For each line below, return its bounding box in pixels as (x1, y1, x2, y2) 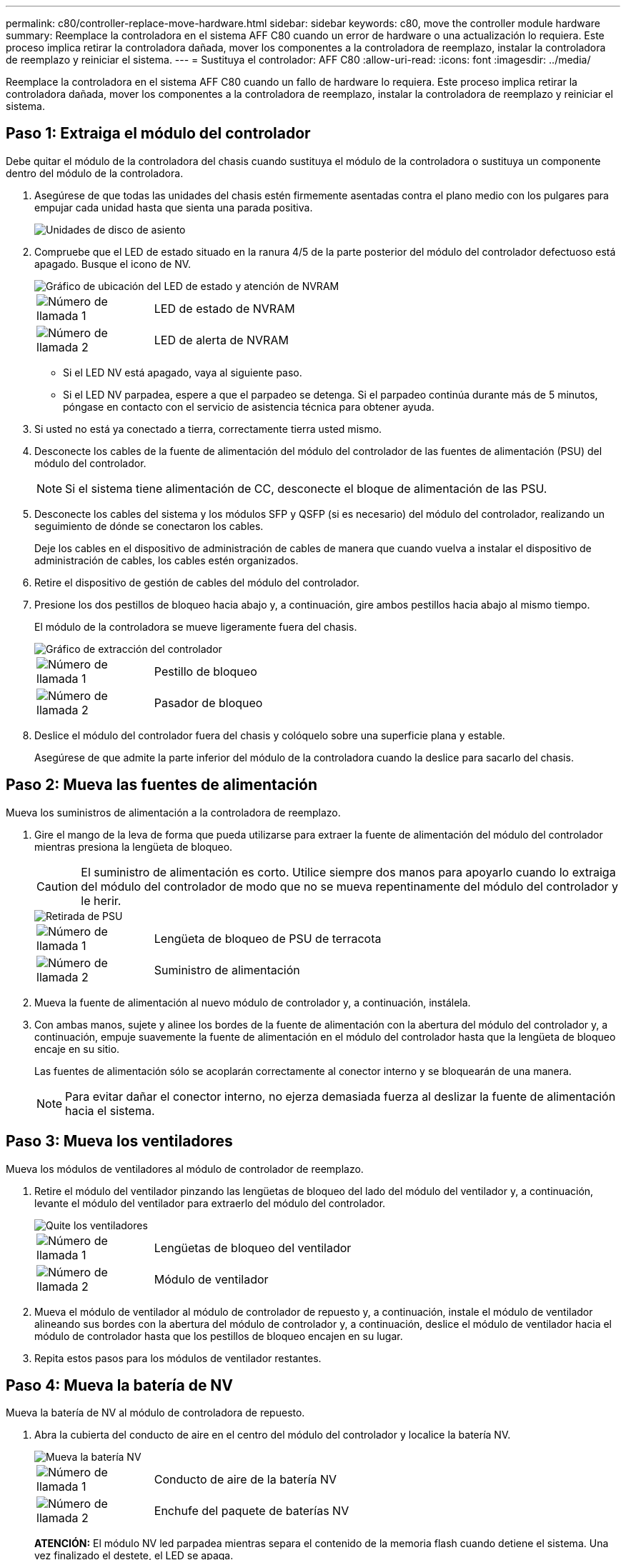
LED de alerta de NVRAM (154, 332, 289, 347)
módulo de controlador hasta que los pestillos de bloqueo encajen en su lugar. (34, 1329, 403, 1342)
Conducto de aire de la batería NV (154, 1472, 337, 1487)
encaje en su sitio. (34, 1042, 120, 1055)
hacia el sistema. (65, 1103, 155, 1118)
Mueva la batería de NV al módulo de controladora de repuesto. (6, 1406, 305, 1419)
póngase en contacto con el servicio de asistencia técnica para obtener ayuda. (63, 400, 434, 413)
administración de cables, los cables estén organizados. (34, 554, 299, 566)
